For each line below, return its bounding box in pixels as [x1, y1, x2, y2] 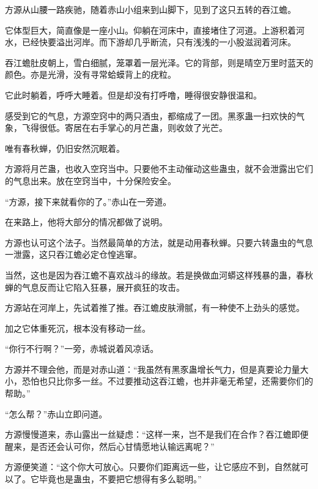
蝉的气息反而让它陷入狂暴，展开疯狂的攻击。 [5, 280, 185, 293]
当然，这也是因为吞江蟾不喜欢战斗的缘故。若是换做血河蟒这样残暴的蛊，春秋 [5, 268, 313, 281]
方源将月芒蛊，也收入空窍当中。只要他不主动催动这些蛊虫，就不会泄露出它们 [5, 162, 313, 175]
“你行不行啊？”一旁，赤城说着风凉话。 [5, 342, 159, 355]
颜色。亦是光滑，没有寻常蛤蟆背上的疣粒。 [5, 68, 176, 81]
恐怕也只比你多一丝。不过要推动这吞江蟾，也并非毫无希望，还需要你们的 [21, 375, 313, 387]
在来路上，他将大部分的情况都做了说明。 [5, 215, 168, 228]
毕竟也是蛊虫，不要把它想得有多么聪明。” [39, 472, 202, 485]
